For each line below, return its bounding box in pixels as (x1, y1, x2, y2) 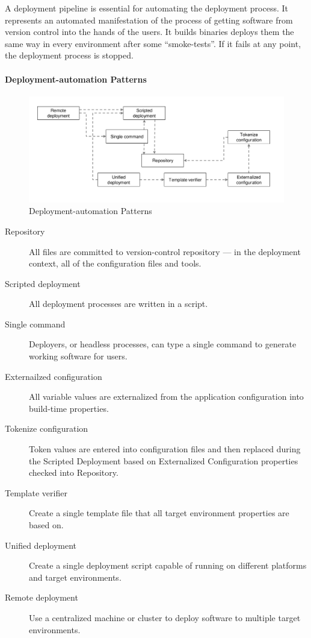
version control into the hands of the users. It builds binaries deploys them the (5, 25, 294, 38)
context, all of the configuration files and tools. (29, 257, 202, 270)
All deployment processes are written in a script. (29, 297, 208, 310)
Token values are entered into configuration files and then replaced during (29, 443, 301, 455)
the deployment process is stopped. (5, 49, 134, 62)
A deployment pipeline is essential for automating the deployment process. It (5, 2, 289, 14)
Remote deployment (5, 591, 78, 604)
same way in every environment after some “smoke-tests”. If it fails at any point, (5, 37, 301, 49)
